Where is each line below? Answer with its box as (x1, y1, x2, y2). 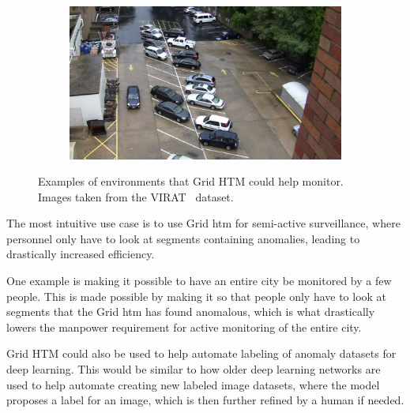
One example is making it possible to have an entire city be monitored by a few (6, 272, 392, 289)
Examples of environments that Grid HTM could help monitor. (38, 173, 344, 190)
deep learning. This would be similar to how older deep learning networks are (6, 361, 381, 377)
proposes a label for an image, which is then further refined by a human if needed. (6, 392, 404, 408)
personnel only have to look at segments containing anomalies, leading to (6, 230, 360, 246)
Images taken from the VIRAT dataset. (38, 188, 234, 205)
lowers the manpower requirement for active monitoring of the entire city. (6, 318, 362, 335)
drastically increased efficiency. (6, 246, 155, 262)
